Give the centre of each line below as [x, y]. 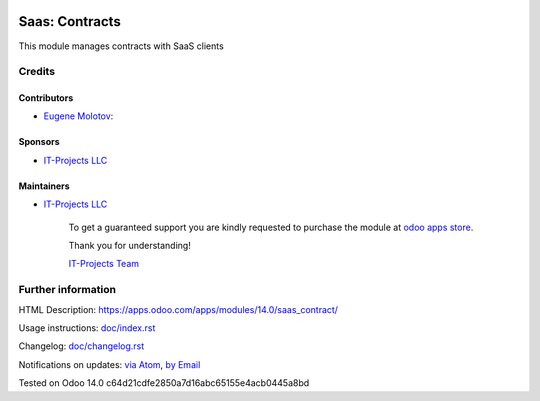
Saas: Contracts [70, 21]
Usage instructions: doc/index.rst [87, 327]
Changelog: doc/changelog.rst [81, 346]
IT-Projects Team [104, 264]
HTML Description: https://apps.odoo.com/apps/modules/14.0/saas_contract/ [178, 309]
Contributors [46, 98]
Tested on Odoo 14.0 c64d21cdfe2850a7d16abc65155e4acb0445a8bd [164, 383]
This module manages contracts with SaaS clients [121, 46]
